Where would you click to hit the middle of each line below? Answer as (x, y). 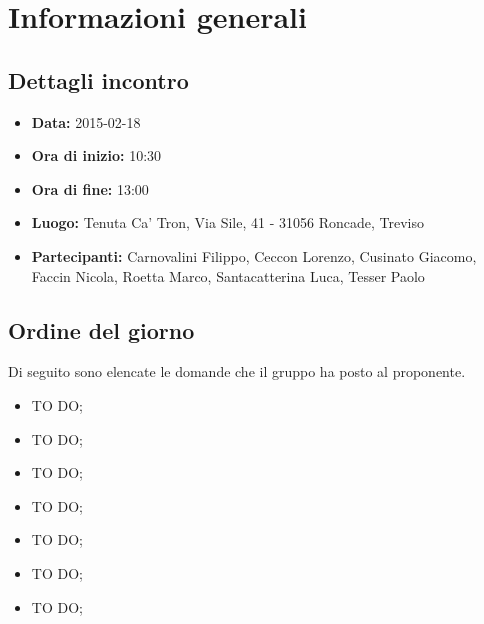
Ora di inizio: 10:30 (96, 155)
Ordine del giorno (101, 329)
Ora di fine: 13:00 (90, 188)
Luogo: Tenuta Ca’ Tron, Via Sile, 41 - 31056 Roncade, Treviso (227, 222)
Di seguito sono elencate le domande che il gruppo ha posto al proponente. (237, 371)
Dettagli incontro (98, 79)
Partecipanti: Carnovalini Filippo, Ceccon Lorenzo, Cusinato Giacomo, (254, 255)
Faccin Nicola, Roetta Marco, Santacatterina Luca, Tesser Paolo (228, 275)
